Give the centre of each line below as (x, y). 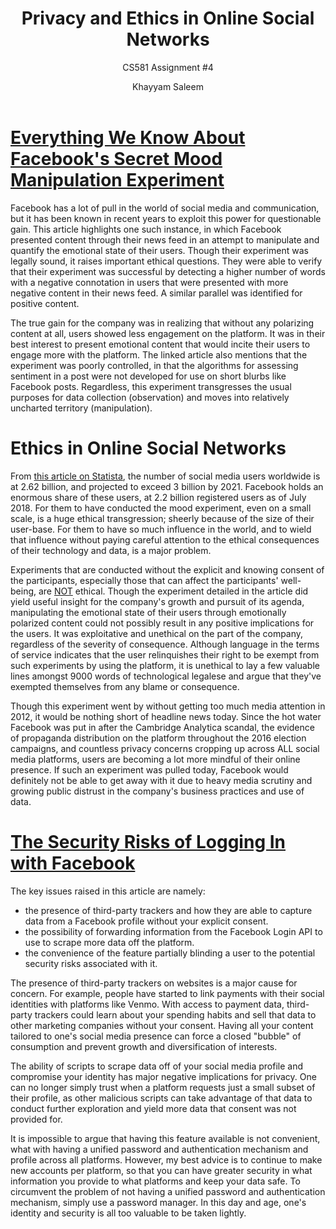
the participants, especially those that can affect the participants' (144, 580)
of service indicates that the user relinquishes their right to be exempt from (165, 654)
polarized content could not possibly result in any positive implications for (162, 623)
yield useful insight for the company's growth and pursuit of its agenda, (157, 601)
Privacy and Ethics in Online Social (168, 18)
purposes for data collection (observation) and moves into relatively (150, 397)
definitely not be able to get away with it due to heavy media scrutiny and (161, 780)
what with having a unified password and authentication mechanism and (159, 1149)
